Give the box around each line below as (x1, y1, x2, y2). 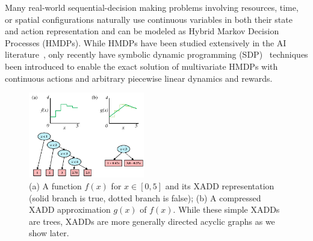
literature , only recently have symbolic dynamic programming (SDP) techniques (5, 48, 308, 61)
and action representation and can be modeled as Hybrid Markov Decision (5, 25, 279, 37)
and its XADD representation (165, 180, 274, 192)
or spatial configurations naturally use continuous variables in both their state (5, 13, 293, 25)
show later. (29, 227, 69, 239)
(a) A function (29, 180, 82, 192)
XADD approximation (29, 203, 111, 216)
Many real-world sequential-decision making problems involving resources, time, (5, 1, 299, 13)
